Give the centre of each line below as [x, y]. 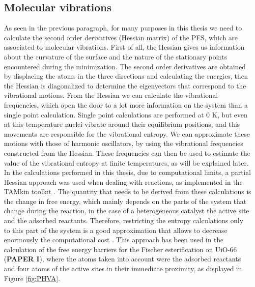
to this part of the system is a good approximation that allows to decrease [116, 230]
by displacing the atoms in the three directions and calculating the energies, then [126, 76]
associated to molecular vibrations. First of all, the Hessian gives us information [124, 47]
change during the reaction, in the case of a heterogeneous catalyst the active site [127, 211]
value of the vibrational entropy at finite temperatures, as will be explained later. [126, 162]
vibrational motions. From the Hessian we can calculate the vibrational [111, 95]
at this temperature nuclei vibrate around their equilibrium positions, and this [122, 124]
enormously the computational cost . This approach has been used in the [114, 240]
